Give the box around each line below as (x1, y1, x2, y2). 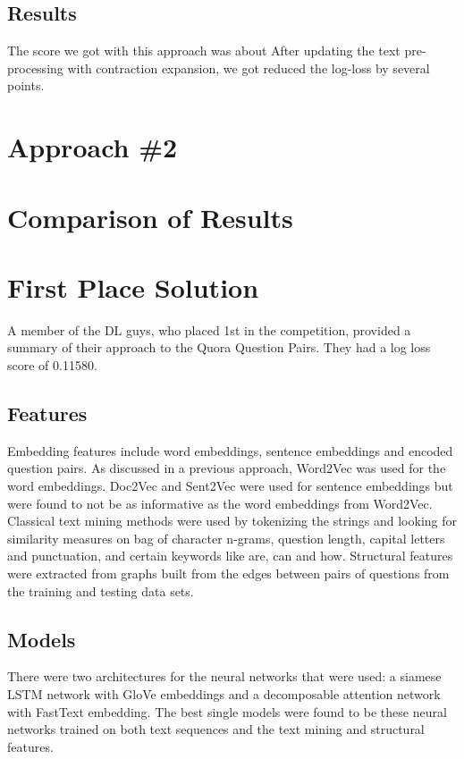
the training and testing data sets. (7, 581, 194, 600)
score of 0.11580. (7, 356, 97, 375)
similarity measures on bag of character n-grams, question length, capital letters (7, 528, 445, 547)
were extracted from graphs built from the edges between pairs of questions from (7, 564, 450, 582)
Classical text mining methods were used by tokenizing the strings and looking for (7, 511, 458, 530)
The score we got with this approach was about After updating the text (7, 41, 401, 60)
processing (7, 58, 63, 77)
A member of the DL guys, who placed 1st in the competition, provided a (7, 320, 411, 339)
